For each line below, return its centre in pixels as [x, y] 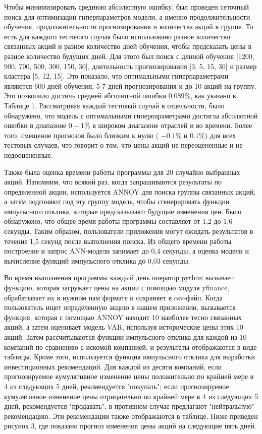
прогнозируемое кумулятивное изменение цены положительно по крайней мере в [129, 376]
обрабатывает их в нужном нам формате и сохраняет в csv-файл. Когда [113, 297]
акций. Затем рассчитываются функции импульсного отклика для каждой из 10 [125, 337]
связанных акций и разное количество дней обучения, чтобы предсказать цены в [128, 46]
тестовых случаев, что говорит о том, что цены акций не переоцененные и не [123, 145]
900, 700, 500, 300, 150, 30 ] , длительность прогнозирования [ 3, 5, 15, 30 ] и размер [130, 66]
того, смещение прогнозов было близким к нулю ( [82, 135]
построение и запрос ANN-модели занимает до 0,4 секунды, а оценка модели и [126, 251]
